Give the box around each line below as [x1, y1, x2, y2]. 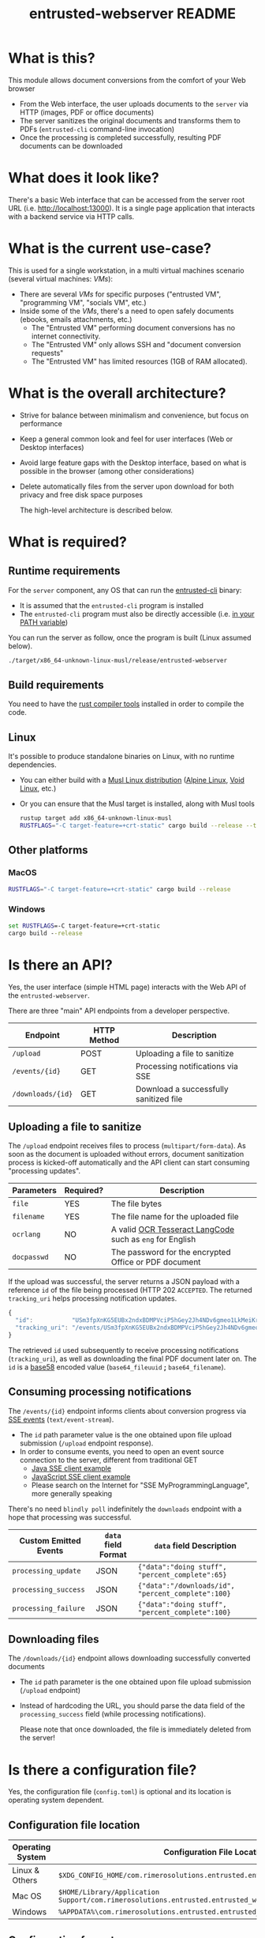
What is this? [8, 49, 96, 67]
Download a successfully [135, 1083, 229, 1094]
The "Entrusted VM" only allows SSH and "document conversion [31, 339, 241, 349]
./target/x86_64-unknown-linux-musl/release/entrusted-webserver [8, 656, 227, 664]
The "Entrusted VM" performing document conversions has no [31, 323, 235, 332]
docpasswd [12, 1252, 49, 1262]
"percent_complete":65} [137, 1570, 227, 1579]
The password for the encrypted [110, 1247, 231, 1258]
